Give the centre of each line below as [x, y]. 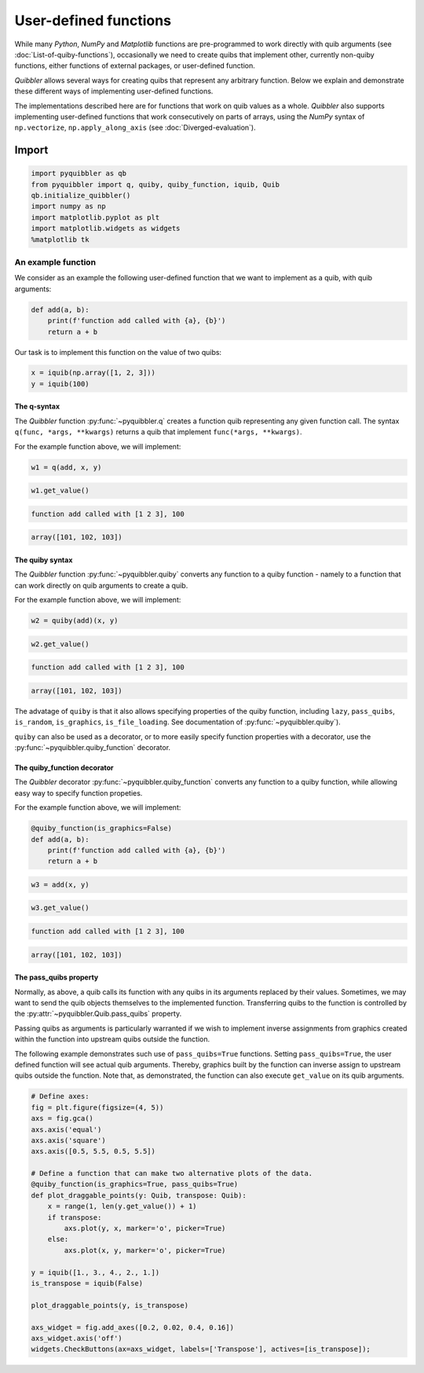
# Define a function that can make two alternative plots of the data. [172, 1173]
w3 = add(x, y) [60, 884]
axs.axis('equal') [66, 1130]
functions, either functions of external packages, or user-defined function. [135, 66]
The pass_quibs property [57, 977]
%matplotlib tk [60, 239]
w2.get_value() [60, 644]
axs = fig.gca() [62, 1119]
